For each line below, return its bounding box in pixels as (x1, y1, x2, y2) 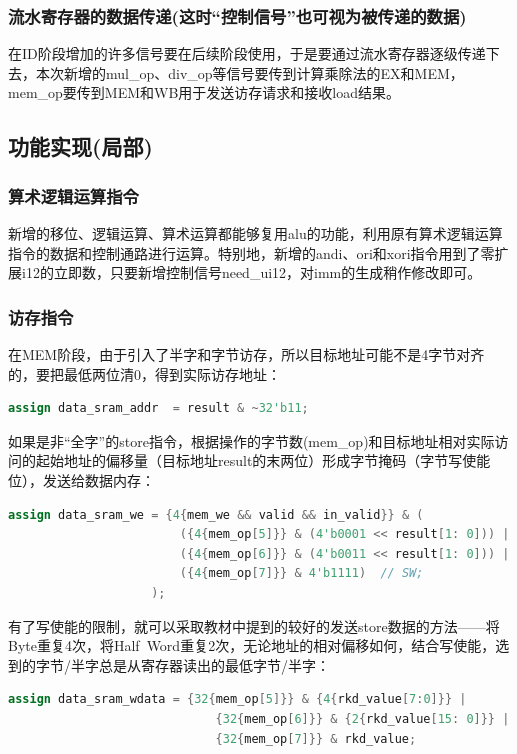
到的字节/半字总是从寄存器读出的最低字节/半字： (8, 654, 330, 675)
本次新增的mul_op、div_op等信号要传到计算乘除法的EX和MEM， (35, 62, 464, 83)
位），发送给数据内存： (8, 469, 155, 490)
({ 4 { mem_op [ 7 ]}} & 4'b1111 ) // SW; (179, 566, 424, 581)
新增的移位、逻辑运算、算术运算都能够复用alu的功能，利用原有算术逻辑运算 (8, 223, 503, 243)
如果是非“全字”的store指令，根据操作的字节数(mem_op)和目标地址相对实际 (8, 430, 495, 451)
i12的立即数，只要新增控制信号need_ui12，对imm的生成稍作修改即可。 (21, 262, 482, 283)
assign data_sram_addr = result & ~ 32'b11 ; (8, 401, 309, 416)
